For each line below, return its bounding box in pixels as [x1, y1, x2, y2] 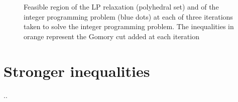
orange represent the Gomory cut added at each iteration [24, 31, 199, 41]
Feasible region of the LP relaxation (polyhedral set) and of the [24, 2, 219, 12]
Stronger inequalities [4, 60, 150, 81]
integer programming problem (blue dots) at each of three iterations [24, 11, 233, 22]
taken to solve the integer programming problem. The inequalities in [24, 21, 234, 32]
